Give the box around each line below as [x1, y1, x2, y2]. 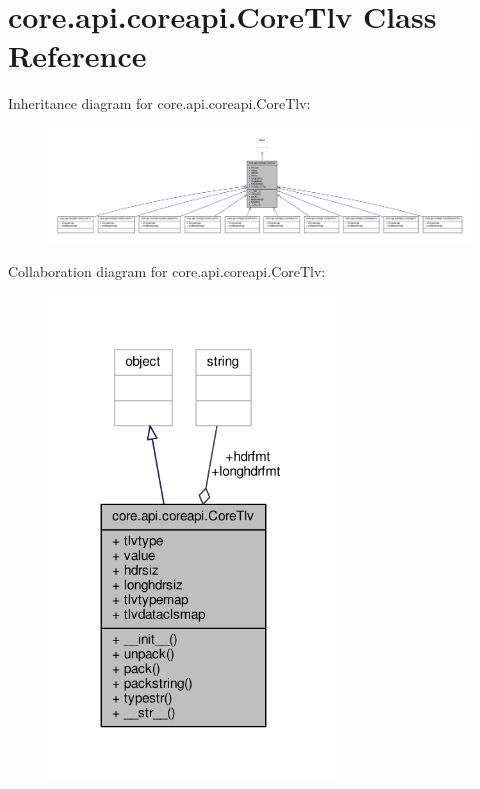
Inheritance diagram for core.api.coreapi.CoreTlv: [8, 93, 311, 114]
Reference [8, 35, 147, 76]
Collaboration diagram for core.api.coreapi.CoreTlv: [8, 261, 326, 282]
